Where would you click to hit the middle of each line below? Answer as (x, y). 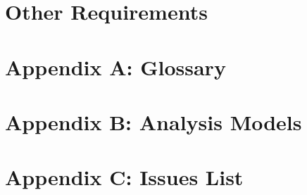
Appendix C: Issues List (124, 177)
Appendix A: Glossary (115, 67)
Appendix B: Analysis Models (153, 121)
